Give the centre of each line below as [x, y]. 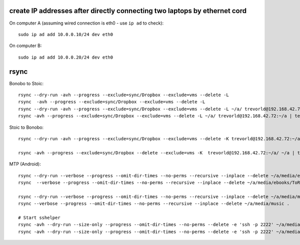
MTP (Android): [25, 164]
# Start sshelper [39, 217]
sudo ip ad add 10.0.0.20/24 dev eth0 [66, 57]
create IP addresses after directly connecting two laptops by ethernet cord [128, 11]
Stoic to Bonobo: [26, 127]
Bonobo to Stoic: [26, 83]
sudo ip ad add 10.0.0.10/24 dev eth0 [66, 34]
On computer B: [25, 46]
